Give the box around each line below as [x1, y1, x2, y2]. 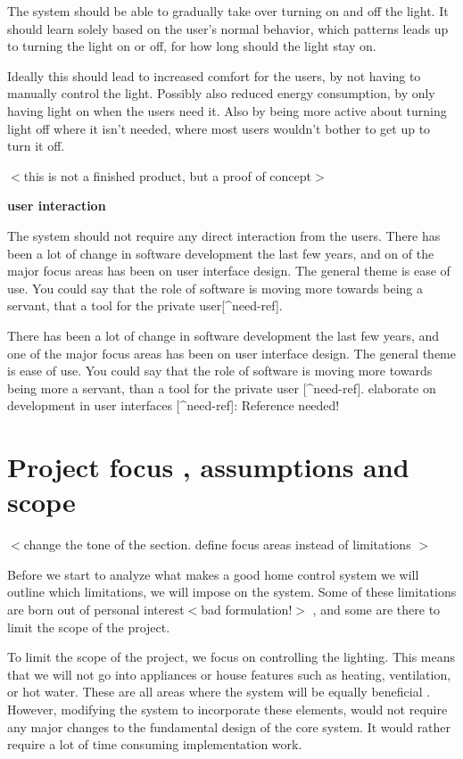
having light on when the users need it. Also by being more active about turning [7, 101, 447, 120]
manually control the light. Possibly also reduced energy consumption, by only [7, 84, 435, 103]
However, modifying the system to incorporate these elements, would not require [7, 699, 448, 718]
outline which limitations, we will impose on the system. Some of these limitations [7, 582, 457, 601]
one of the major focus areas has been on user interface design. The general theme [7, 343, 456, 362]
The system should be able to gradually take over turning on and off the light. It [7, 2, 449, 20]
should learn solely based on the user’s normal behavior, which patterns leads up [7, 19, 449, 37]
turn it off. [7, 136, 65, 155]
